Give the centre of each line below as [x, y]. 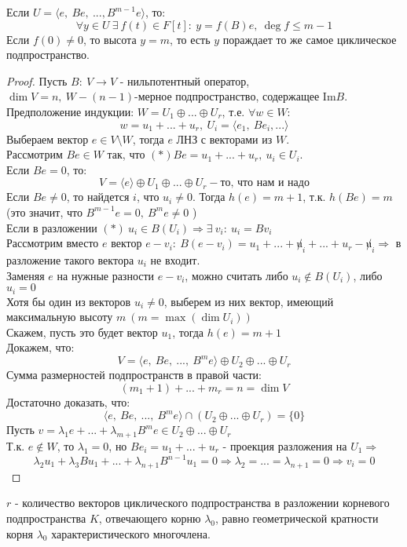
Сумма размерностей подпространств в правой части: [134, 375]
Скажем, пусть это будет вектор [82, 332]
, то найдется [98, 197]
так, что [126, 154]
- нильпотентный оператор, [185, 80]
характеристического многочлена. [131, 533]
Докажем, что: [40, 347]
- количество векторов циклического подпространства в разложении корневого [202, 503]
